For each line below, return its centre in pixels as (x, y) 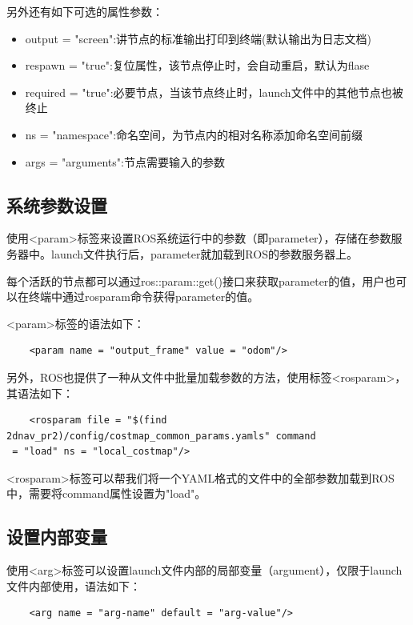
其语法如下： (40, 393)
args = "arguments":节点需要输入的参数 (125, 161)
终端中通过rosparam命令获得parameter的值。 (144, 296)
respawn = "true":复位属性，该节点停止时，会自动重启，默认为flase (197, 65)
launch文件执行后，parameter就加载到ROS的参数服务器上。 (204, 253)
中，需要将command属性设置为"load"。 (106, 493)
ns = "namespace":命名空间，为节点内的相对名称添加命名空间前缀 (194, 134)
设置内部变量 (57, 537)
